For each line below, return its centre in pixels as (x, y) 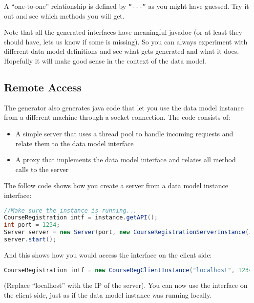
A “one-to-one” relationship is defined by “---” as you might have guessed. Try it (127, 6)
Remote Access (43, 87)
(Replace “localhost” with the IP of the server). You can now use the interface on (126, 285)
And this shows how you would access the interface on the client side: (108, 254)
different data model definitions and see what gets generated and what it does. (122, 51)
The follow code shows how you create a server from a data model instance (116, 185)
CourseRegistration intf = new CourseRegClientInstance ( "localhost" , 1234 (128, 270)
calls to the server (42, 169)
